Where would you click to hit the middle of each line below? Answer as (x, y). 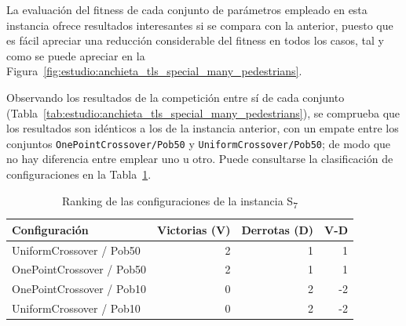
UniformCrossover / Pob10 (76, 308)
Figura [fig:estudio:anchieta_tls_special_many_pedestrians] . (154, 71)
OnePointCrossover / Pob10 (79, 289)
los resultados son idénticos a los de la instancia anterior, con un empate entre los (203, 128)
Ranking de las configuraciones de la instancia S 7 (180, 201)
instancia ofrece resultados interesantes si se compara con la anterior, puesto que (200, 25)
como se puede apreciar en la (76, 55)
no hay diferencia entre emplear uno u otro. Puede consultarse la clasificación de (200, 159)
